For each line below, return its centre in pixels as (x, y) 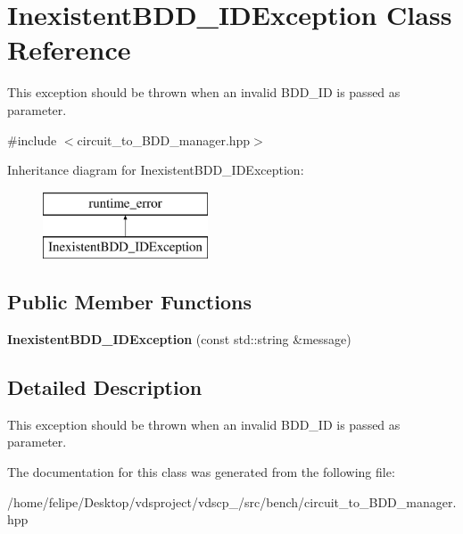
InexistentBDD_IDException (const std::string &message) (179, 339)
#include (32, 140)
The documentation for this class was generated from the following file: (201, 472)
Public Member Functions (129, 302)
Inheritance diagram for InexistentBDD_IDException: (156, 170)
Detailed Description (105, 387)
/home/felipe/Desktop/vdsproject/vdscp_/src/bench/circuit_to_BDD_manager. (232, 501)
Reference (69, 49)
